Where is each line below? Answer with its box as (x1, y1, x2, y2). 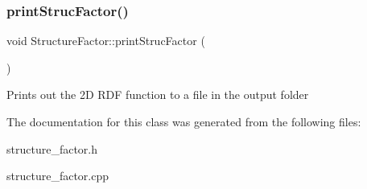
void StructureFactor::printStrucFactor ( (6, 32, 205, 49)
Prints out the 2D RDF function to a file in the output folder (6, 86, 309, 103)
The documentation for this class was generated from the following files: (6, 113, 361, 129)
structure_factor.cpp (6, 167, 109, 184)
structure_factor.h (6, 140, 97, 157)
